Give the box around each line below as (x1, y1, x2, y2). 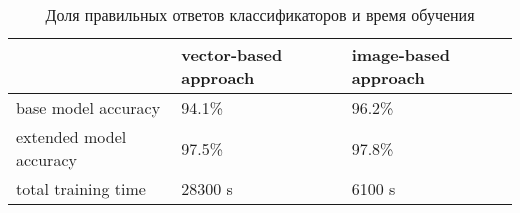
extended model (16, 125, 127, 148)
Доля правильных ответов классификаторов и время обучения (45, 3, 475, 26)
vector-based (181, 43, 283, 66)
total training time (16, 177, 146, 200)
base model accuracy (16, 96, 161, 119)
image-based (351, 43, 450, 66)
